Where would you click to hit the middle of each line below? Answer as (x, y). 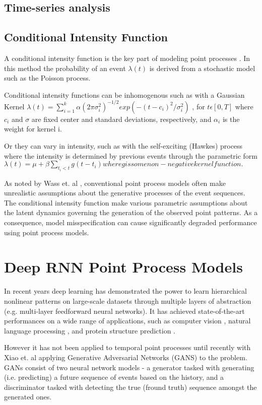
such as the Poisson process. (47, 78)
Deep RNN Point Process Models (123, 267)
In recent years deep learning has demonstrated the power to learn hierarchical (125, 291)
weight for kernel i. (33, 129)
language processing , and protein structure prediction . (90, 330)
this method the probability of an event (65, 68)
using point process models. (47, 232)
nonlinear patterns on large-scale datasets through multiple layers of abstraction (128, 300)
